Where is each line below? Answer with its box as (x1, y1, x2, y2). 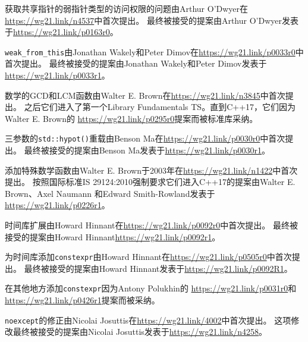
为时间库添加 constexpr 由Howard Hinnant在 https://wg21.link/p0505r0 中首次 (5, 250, 292, 263)
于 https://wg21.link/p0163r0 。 (5, 26, 118, 38)
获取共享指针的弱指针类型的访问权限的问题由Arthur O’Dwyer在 (5, 2, 249, 14)
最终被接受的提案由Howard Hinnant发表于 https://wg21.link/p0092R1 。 (24, 262, 293, 274)
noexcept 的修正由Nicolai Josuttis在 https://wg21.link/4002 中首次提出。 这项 (5, 313, 291, 326)
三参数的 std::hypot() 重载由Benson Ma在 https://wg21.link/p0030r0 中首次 (5, 132, 285, 145)
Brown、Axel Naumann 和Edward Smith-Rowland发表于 (5, 187, 215, 199)
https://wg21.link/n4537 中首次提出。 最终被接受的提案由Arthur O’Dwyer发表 (5, 14, 298, 26)
